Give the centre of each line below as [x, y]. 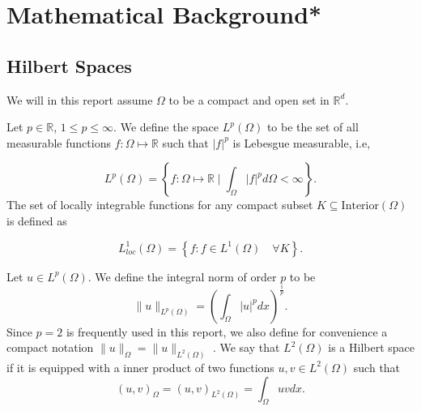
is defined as [37, 220]
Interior [360, 206]
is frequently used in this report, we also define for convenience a [227, 331]
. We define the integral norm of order [182, 276]
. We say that [246, 347]
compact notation [50, 347]
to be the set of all [313, 127]
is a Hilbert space [372, 347]
